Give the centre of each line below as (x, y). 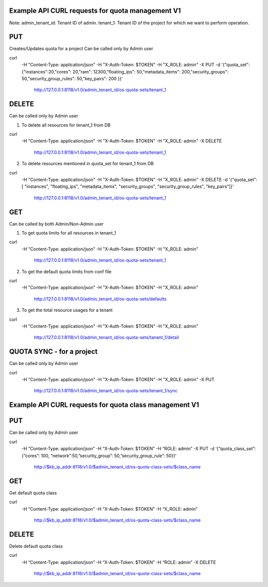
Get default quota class (33, 493)
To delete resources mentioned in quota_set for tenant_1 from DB (88, 164)
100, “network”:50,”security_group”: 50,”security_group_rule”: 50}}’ (108, 456)
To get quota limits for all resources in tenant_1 (69, 233)
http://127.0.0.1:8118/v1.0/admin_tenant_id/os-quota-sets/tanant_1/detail (106, 338)
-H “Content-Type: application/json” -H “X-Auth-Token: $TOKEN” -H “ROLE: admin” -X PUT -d (118, 449)
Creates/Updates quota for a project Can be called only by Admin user (81, 49)
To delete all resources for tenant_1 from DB (66, 125)
